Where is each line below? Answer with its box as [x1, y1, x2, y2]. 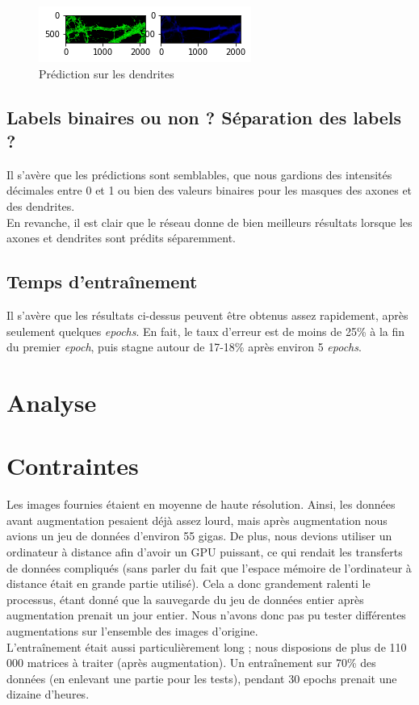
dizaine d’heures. [6, 686, 90, 703]
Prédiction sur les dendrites [39, 65, 174, 82]
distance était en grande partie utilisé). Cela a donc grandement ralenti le [6, 575, 371, 592]
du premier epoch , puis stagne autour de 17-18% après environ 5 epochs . [6, 338, 362, 355]
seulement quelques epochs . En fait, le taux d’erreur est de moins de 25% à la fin [6, 322, 405, 339]
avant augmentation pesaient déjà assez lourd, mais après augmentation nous [6, 511, 388, 528]
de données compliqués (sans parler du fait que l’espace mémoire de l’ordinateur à [6, 559, 412, 576]
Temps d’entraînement [6, 269, 198, 294]
